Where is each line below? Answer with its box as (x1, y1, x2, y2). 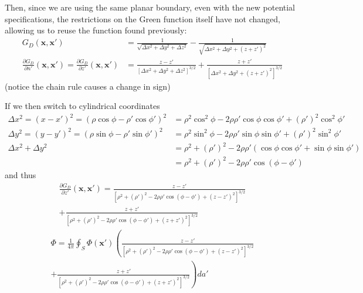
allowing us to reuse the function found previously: (5, 24, 187, 36)
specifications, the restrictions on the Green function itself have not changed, (5, 12, 280, 25)
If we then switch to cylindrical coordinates (5, 100, 160, 112)
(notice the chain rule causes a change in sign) (5, 80, 171, 92)
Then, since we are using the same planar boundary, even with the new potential (5, 1, 296, 13)
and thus (5, 168, 36, 180)
